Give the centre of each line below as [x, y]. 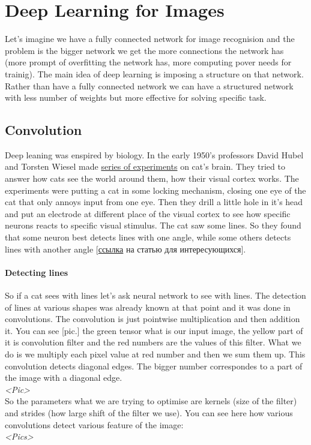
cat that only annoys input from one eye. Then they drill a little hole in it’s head [154, 202]
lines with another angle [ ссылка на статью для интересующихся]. [125, 249]
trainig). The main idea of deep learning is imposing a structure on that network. [154, 73]
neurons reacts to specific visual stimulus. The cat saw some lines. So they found [153, 225]
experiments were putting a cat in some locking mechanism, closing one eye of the [155, 190]
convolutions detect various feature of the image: [94, 424]
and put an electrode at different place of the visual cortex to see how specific [148, 213]
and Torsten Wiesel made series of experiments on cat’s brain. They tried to [145, 166]
